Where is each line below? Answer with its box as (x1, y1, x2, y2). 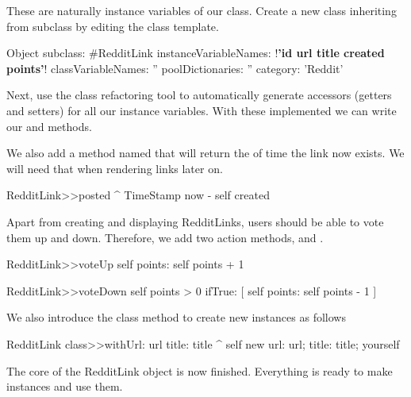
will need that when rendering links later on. (6, 160, 223, 176)
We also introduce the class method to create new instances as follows (6, 309, 346, 326)
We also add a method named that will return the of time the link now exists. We (6, 145, 405, 161)
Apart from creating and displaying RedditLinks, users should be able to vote (6, 213, 384, 229)
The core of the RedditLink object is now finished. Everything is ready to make (6, 362, 393, 379)
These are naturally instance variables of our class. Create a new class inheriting (6, 2, 397, 18)
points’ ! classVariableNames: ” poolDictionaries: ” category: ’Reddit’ (6, 60, 344, 76)
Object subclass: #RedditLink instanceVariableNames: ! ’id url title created (6, 44, 385, 61)
